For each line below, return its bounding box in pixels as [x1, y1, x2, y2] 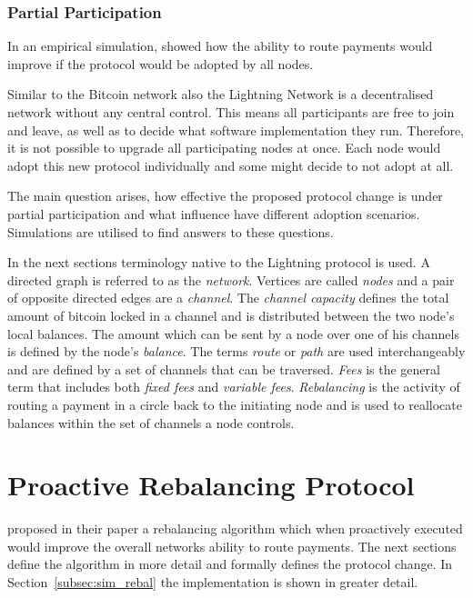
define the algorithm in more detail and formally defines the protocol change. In [7, 554, 453, 573]
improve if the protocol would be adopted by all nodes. [7, 54, 314, 73]
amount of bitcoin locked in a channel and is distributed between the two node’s [7, 305, 455, 324]
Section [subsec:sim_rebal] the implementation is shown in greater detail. [7, 573, 418, 591]
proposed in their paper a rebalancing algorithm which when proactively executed [7, 519, 463, 538]
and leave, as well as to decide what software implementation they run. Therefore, [7, 120, 465, 139]
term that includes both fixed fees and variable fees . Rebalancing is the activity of [7, 377, 460, 396]
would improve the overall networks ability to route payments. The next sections [7, 536, 457, 555]
